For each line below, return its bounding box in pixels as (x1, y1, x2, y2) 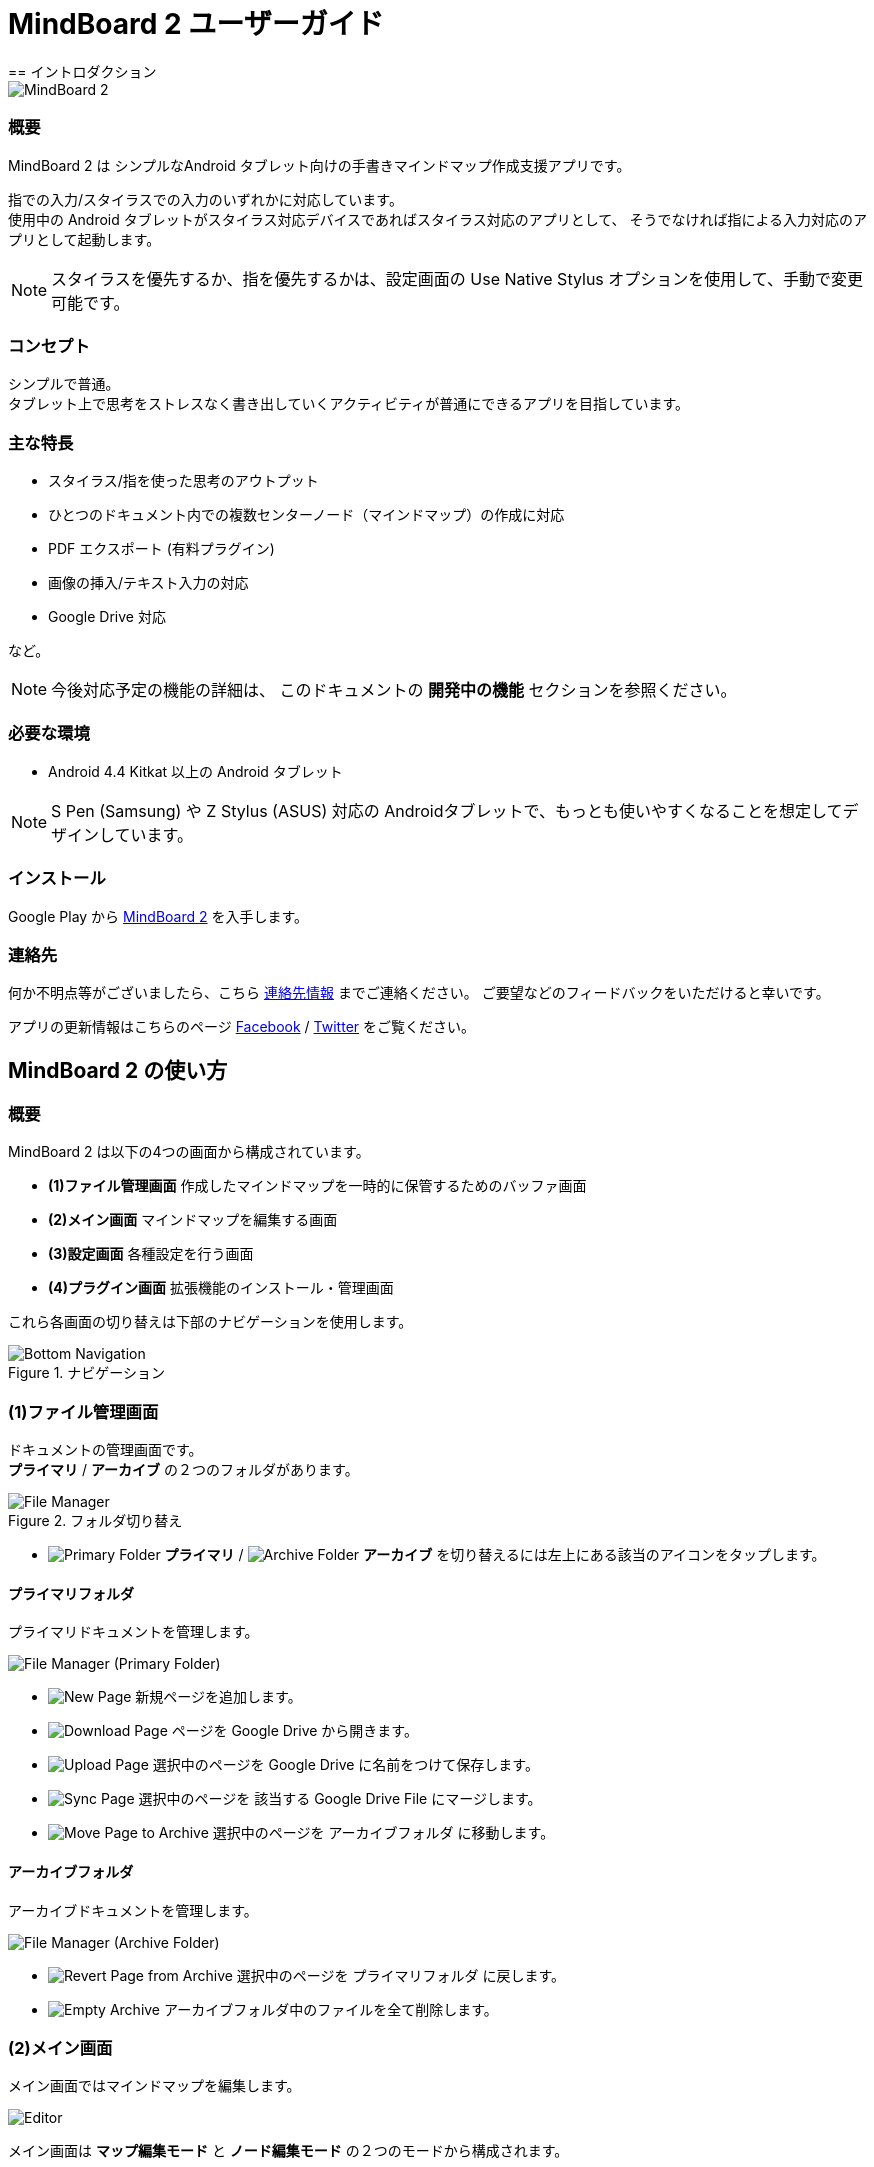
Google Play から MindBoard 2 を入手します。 (8, 907, 309, 925)
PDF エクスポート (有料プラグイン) (48, 540, 275, 557)
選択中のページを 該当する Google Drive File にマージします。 (138, 1790, 542, 1808)
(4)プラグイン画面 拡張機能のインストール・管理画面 (48, 1279, 394, 1297)
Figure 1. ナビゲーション (8, 1364, 166, 1382)
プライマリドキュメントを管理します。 (8, 1623, 259, 1641)
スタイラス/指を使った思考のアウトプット (48, 472, 319, 489)
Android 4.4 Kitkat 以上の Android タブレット (48, 762, 343, 780)
